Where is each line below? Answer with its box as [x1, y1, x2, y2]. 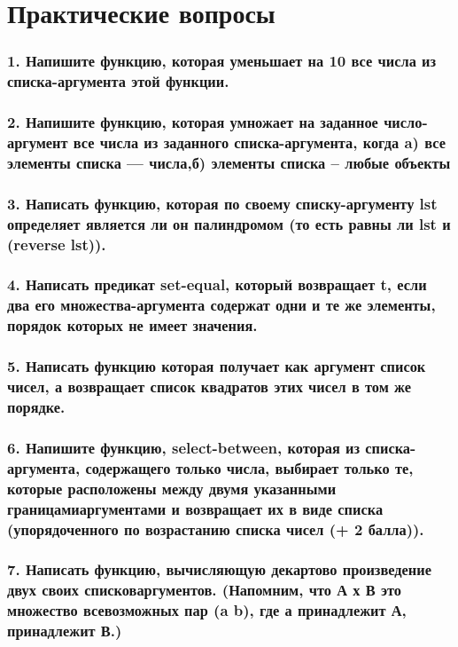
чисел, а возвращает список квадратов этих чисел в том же [7, 375, 412, 398]
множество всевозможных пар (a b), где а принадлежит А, [7, 599, 407, 621]
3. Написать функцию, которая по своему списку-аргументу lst [7, 192, 438, 214]
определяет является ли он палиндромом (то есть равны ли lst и [7, 212, 451, 234]
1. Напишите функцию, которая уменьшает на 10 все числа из [7, 50, 437, 72]
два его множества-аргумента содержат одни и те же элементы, [7, 294, 436, 316]
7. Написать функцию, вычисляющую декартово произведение [7, 558, 431, 580]
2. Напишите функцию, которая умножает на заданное [7, 111, 378, 133]
